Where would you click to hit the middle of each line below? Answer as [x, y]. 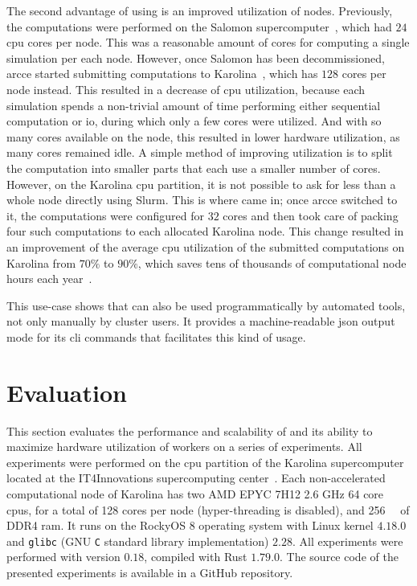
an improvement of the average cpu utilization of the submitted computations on [206, 246]
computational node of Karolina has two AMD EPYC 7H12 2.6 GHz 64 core [195, 493]
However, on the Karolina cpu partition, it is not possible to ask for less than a [201, 184]
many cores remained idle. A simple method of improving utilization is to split [200, 152]
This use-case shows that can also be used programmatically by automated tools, [206, 305]
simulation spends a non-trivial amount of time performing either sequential [194, 105]
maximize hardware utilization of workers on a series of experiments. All [184, 447]
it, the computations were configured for [105, 215]
